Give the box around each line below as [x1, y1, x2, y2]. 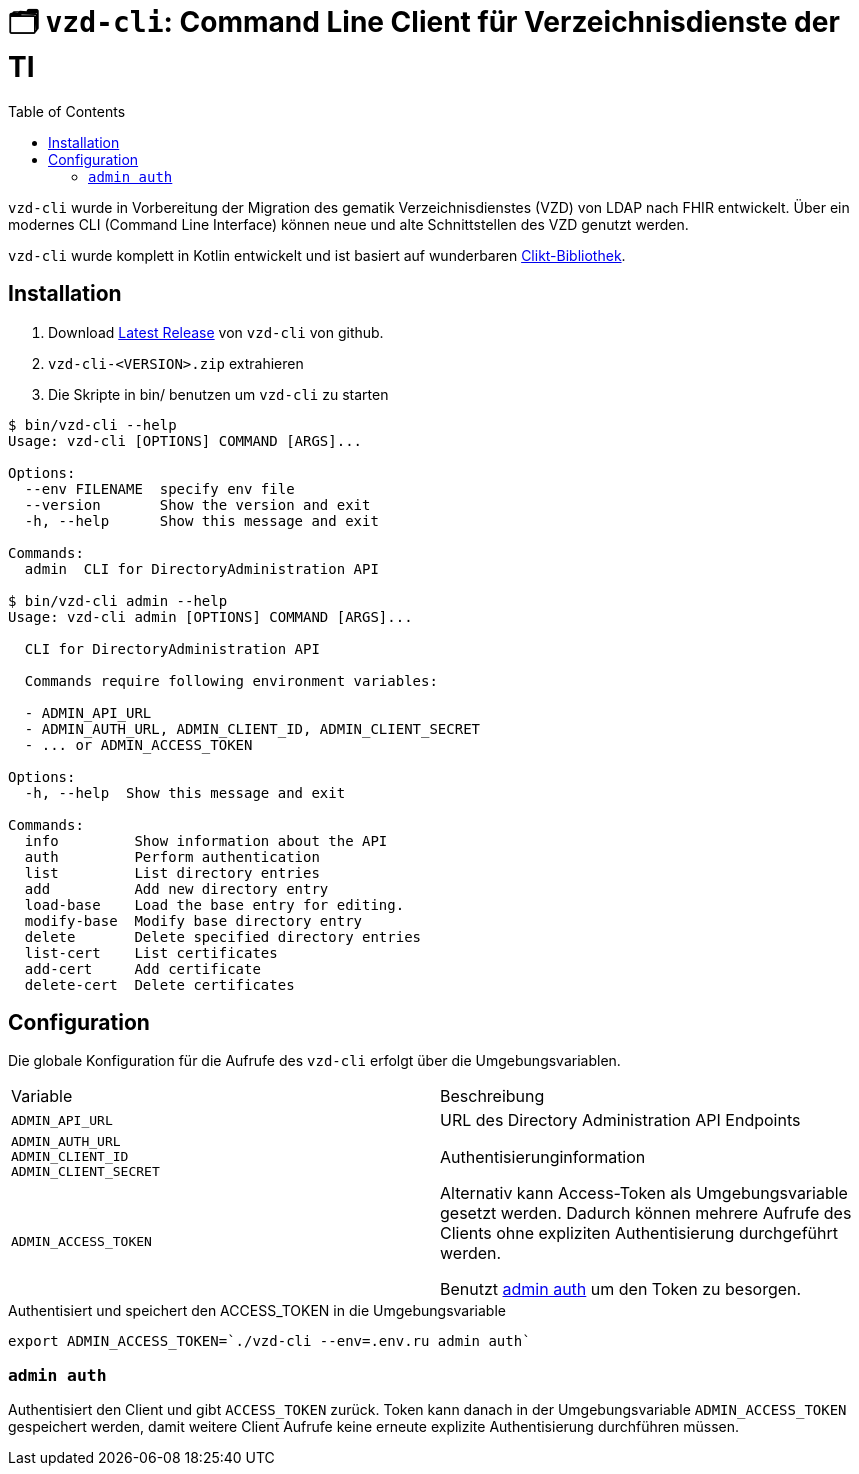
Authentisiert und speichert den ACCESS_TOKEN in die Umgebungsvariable [8, 1302, 506, 1320]
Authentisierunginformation [440, 1146, 646, 1167]
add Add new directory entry [24, 880, 329, 897]
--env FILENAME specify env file [24, 480, 295, 497]
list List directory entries [24, 864, 320, 881]
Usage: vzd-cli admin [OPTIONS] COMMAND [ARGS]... [8, 608, 413, 625]
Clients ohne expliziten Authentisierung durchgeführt [440, 1223, 838, 1244]
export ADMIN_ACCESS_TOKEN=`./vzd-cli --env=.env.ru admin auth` [8, 1333, 531, 1350]
